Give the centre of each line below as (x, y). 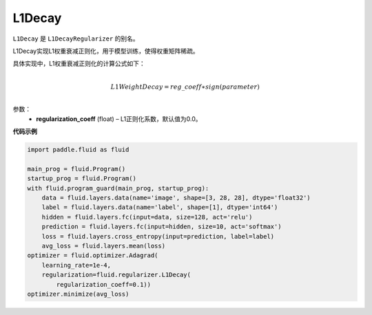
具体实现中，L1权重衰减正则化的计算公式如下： (79, 64)
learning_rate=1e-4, (76, 265)
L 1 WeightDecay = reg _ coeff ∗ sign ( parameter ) (185, 87)
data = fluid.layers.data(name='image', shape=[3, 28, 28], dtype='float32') (176, 198)
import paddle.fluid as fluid (78, 150)
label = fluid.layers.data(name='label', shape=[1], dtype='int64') (160, 207)
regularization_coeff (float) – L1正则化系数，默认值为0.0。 (119, 119)
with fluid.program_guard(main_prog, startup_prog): (118, 188)
